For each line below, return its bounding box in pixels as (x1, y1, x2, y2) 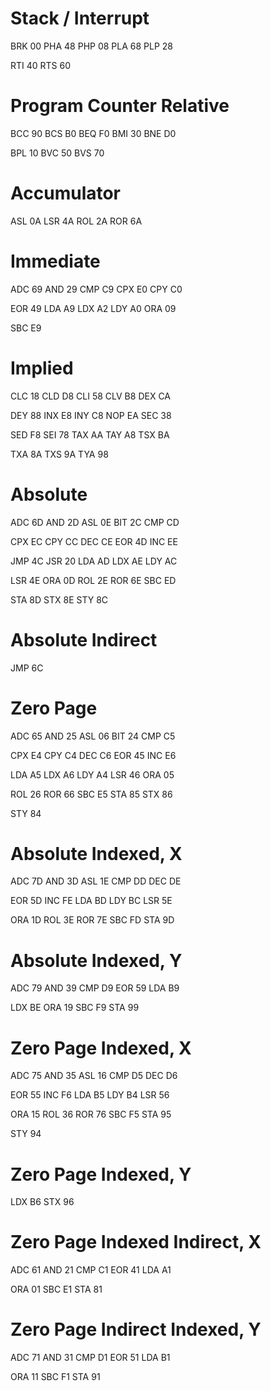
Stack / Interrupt (10, 7, 150, 30)
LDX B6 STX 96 (10, 1196, 75, 1208)
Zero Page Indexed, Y (10, 1163, 192, 1186)
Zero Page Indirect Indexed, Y (10, 1318, 262, 1341)
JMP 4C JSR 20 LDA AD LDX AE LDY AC (10, 555, 178, 567)
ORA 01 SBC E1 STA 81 (10, 1283, 103, 1296)
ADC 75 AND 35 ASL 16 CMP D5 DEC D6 (10, 1070, 178, 1082)
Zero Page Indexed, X (10, 1037, 192, 1059)
